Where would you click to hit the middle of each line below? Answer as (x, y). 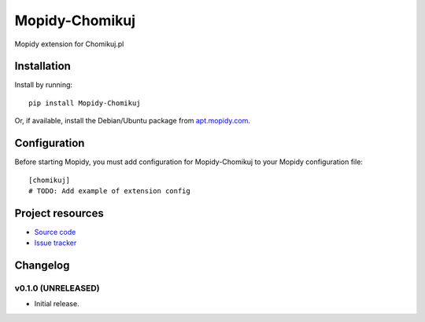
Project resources (59, 213)
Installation (42, 66)
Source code (55, 232)
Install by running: (44, 85)
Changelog (42, 266)
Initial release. (57, 304)
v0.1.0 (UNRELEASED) (57, 288)
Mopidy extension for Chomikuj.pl (69, 44)
